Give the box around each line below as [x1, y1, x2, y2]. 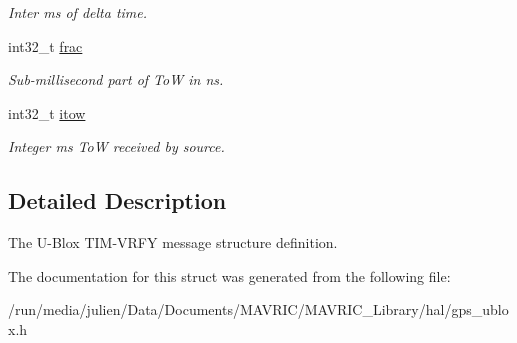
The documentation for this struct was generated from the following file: [8, 265, 451, 286]
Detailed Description [8, 185, 227, 216]
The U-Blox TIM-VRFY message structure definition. [8, 232, 338, 253]
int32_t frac [8, 35, 83, 56]
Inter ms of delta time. [8, 2, 148, 22]
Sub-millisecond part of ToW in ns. [8, 69, 224, 90]
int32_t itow [8, 102, 86, 123]
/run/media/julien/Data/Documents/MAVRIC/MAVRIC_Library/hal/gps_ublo [8, 299, 509, 320]
